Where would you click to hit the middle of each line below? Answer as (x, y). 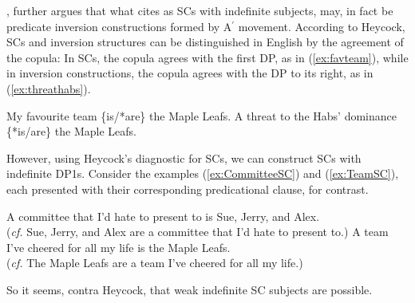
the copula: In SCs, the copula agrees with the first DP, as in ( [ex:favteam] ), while (207, 57)
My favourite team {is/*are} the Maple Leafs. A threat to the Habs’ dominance (202, 115)
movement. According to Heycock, (322, 26)
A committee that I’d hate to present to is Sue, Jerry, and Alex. (163, 216)
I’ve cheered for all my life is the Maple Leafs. (119, 247)
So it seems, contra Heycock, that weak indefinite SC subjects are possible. (190, 289)
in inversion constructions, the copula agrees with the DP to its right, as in (190, 73)
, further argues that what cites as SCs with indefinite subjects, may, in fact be (200, 10)
